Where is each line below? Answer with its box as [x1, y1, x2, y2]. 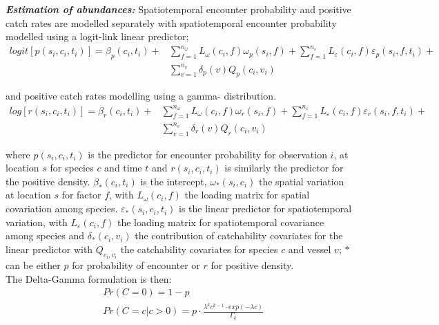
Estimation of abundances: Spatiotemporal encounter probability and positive [6, 2, 351, 16]
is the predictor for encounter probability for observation [88, 147, 327, 161]
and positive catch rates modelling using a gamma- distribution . [6, 89, 277, 103]
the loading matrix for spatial [184, 187, 310, 202]
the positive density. [6, 174, 90, 188]
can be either [6, 258, 61, 272]
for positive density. [211, 258, 294, 272]
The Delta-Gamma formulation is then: [6, 271, 172, 286]
